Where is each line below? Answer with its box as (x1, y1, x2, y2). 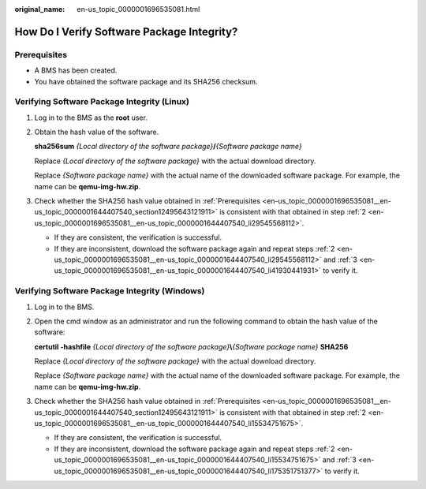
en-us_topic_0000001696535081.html (77, 5, 200, 13)
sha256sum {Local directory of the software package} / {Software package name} (34, 142, 303, 151)
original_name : (14, 5, 65, 13)
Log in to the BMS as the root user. (34, 113, 148, 122)
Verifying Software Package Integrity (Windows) (14, 286, 205, 297)
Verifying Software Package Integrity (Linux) (14, 96, 189, 107)
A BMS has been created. (34, 65, 118, 75)
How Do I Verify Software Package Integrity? (14, 24, 238, 39)
